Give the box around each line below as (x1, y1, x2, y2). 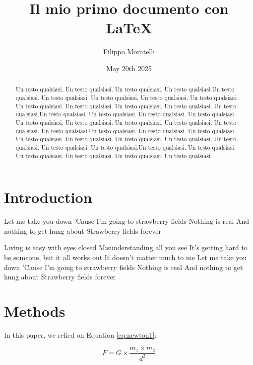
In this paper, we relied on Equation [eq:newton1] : (4, 329, 157, 340)
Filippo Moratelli (103, 46, 155, 57)
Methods (4, 300, 65, 321)
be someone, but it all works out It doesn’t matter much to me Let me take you (4, 252, 247, 262)
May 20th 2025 (106, 63, 152, 73)
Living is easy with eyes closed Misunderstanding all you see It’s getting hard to (4, 242, 248, 253)
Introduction (4, 187, 92, 207)
